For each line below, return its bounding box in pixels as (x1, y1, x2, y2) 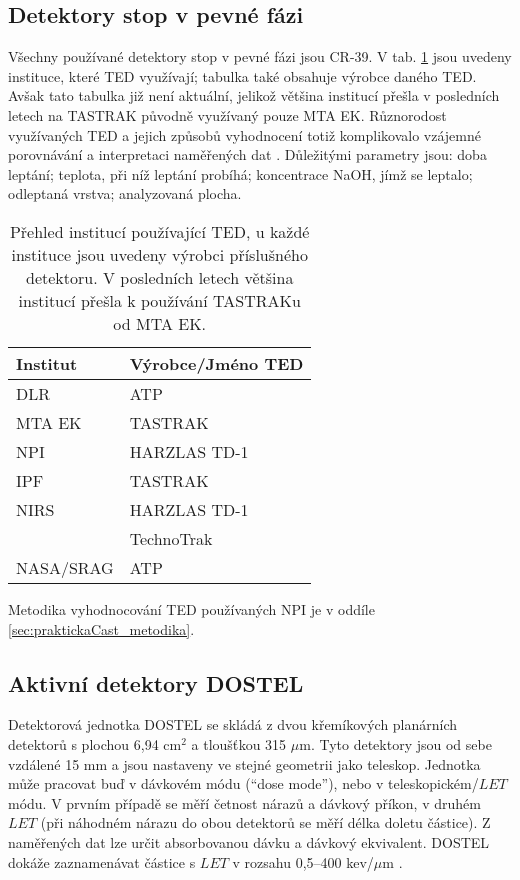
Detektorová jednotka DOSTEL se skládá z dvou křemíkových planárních (8, 714, 458, 735)
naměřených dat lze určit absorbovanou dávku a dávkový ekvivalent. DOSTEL (8, 831, 490, 852)
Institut (16, 351, 78, 375)
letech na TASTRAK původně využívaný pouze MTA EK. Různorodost (8, 104, 447, 125)
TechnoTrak (129, 526, 213, 550)
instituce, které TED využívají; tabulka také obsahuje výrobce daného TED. (8, 65, 477, 86)
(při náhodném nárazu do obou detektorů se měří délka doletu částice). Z (40, 812, 491, 833)
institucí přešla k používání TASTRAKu (18, 288, 301, 312)
